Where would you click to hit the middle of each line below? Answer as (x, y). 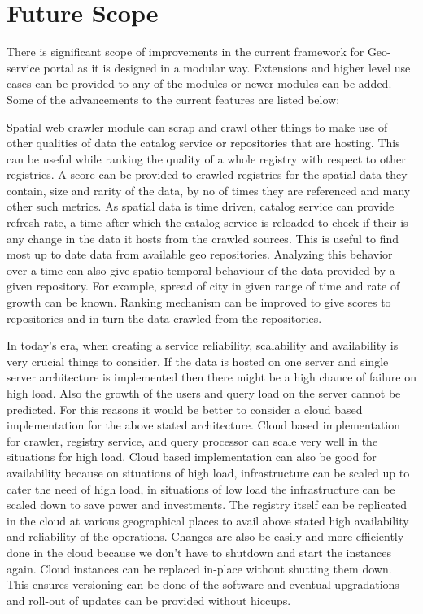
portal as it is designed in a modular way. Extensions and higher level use (227, 67)
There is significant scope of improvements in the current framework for (185, 52)
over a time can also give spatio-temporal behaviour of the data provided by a (201, 270)
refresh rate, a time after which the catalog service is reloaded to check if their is (207, 222)
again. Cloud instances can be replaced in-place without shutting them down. (199, 568)
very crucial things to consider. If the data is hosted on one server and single (198, 361)
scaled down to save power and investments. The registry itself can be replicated (207, 505)
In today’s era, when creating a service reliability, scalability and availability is (203, 345)
